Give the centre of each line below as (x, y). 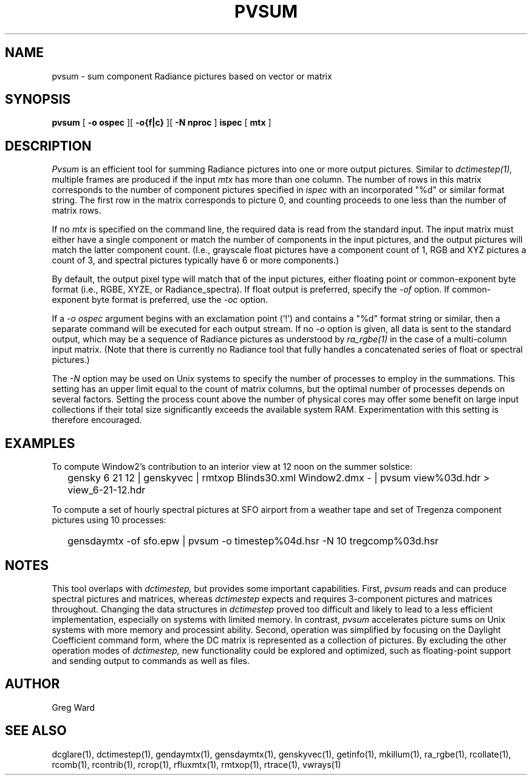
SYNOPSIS (38, 100)
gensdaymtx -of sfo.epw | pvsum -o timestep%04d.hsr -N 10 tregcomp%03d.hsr (253, 541)
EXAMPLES (40, 443)
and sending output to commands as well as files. (151, 660)
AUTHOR (32, 684)
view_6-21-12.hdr (107, 490)
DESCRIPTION (48, 146)
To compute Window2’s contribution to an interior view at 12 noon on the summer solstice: (232, 467)
